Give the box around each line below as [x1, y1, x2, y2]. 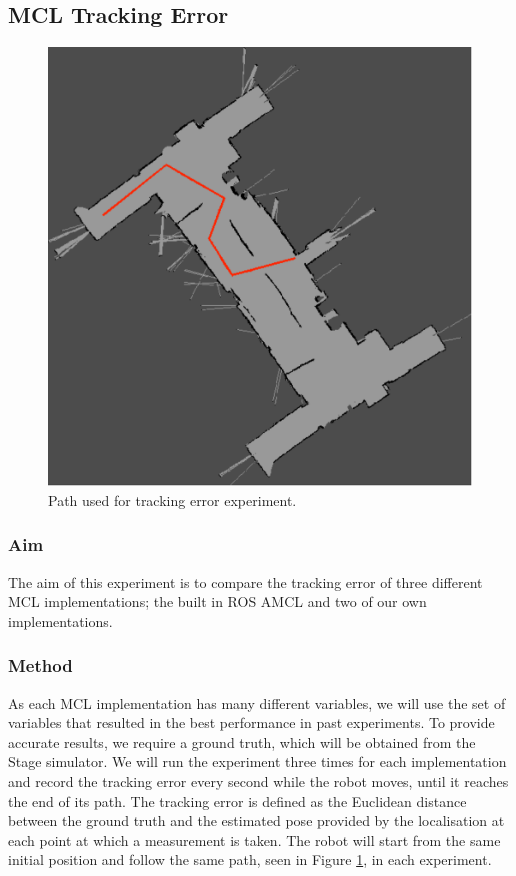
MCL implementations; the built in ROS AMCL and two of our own [8, 591, 427, 612]
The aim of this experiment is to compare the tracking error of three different [8, 571, 483, 592]
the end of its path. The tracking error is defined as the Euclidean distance [8, 790, 467, 811]
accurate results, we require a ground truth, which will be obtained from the [8, 731, 476, 752]
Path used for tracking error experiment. [48, 489, 297, 510]
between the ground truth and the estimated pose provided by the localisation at [8, 810, 505, 831]
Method [8, 653, 73, 678]
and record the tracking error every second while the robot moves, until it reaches [8, 770, 509, 791]
